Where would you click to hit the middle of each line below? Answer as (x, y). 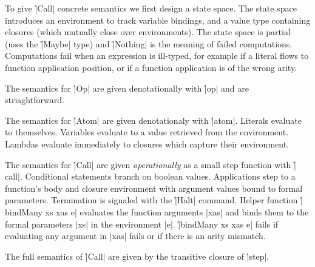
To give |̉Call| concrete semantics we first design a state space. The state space (151, 8)
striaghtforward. (35, 100)
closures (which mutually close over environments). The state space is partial (148, 32)
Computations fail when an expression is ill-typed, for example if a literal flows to (157, 56)
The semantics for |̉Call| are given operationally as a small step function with (148, 164)
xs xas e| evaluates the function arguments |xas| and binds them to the (177, 211)
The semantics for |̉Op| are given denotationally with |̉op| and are (127, 88)
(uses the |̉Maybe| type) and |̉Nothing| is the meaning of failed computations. (149, 43)
